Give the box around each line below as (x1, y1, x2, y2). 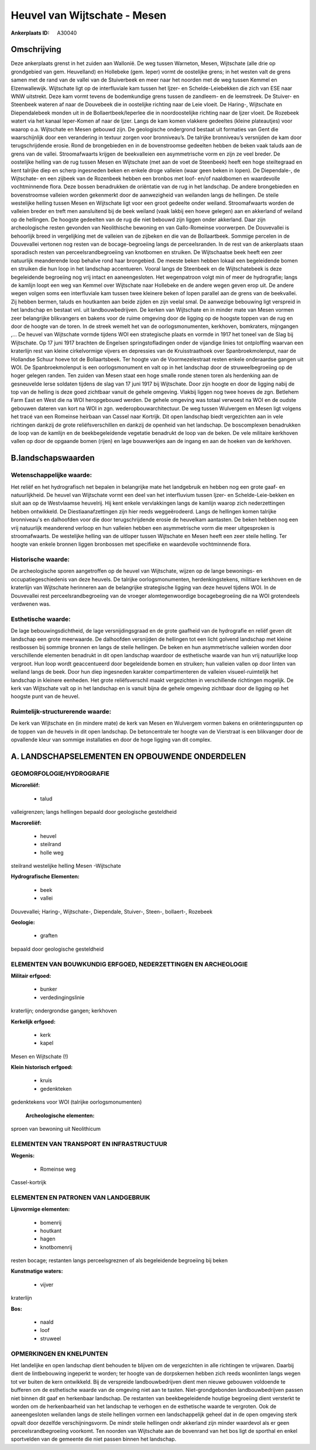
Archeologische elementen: (25, 1112, 95, 1119)
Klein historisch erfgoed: (11, 1064, 73, 1071)
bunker (40, 986, 57, 993)
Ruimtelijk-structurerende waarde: (11, 708, 111, 716)
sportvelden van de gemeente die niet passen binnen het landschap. (11, 1435, 177, 1443)
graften (40, 932, 58, 939)
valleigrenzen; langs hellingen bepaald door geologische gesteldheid (11, 809, 177, 816)
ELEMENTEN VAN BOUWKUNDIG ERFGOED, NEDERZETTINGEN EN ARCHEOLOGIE (11, 960, 248, 968)
